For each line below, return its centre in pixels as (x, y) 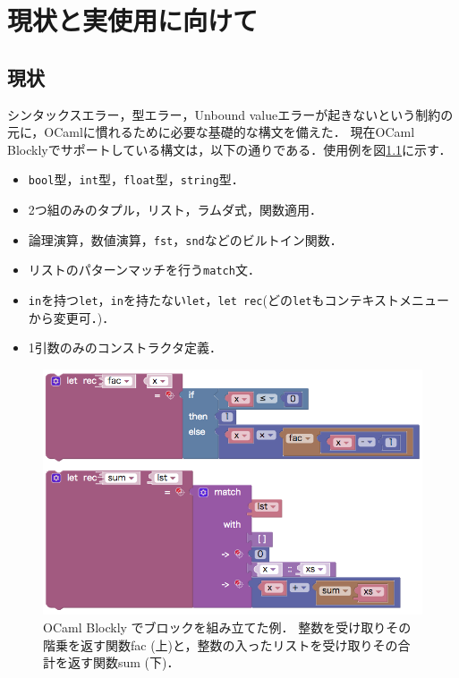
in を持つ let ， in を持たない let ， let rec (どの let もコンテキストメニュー (239, 299)
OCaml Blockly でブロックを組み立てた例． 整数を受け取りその (227, 627)
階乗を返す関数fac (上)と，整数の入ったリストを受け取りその (221, 644)
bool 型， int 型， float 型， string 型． (136, 179)
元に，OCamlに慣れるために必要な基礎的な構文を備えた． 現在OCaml (211, 132)
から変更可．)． (72, 317)
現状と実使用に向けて (133, 20)
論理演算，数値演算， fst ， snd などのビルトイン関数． (185, 239)
